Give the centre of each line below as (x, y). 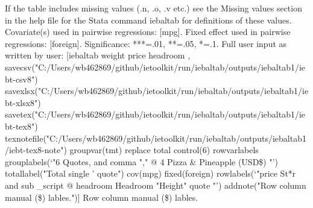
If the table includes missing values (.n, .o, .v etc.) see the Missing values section (153, 8)
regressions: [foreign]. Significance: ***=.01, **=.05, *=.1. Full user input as (146, 43)
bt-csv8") (21, 79)
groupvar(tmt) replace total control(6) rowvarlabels (164, 150)
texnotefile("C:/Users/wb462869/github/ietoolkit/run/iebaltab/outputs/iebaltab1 (156, 138)
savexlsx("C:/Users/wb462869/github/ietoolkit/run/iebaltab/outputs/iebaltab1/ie (157, 91)
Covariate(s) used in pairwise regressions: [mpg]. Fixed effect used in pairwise (148, 32)
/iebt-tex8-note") (36, 150)
